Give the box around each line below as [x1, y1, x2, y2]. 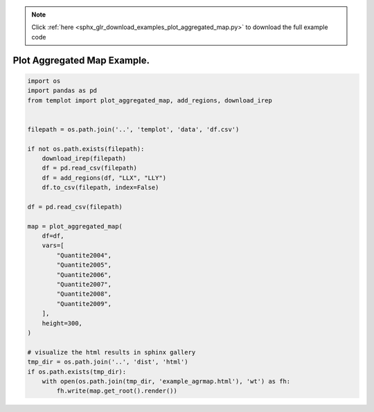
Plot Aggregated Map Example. [12, 54, 150, 66]
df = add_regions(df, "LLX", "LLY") [42, 174, 166, 181]
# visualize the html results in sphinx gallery [27, 348, 196, 356]
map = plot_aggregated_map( [27, 222, 123, 230]
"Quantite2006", [56, 271, 112, 278]
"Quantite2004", [56, 251, 112, 259]
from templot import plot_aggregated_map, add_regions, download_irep [27, 96, 273, 104]
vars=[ [42, 242, 64, 249]
